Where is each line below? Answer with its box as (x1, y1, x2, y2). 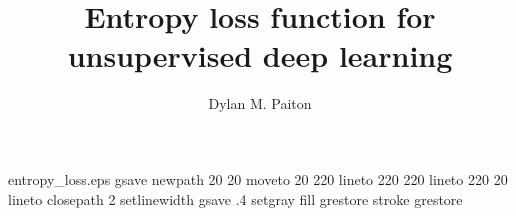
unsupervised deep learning (67, 35, 453, 76)
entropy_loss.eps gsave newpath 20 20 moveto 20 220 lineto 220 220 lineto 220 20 (8, 168, 508, 189)
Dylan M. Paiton (208, 93, 312, 114)
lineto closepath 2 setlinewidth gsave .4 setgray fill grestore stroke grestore (8, 188, 463, 209)
